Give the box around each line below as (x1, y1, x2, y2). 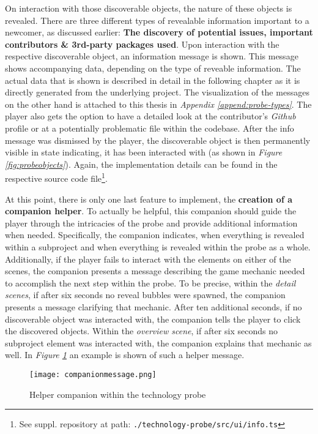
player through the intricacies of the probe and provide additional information (5, 216, 298, 229)
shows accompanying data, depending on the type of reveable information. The (5, 61, 301, 74)
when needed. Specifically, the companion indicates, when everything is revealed (5, 228, 305, 241)
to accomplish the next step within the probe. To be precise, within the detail (5, 276, 296, 289)
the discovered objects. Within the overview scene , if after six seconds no (5, 324, 278, 337)
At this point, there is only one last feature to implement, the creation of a (5, 192, 293, 205)
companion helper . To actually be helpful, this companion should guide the (5, 204, 297, 217)
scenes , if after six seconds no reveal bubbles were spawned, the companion (5, 288, 286, 301)
